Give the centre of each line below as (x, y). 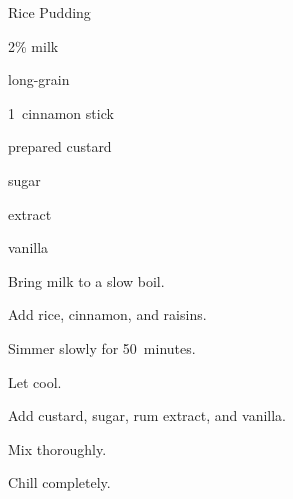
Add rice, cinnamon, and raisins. (107, 314)
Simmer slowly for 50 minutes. (102, 347)
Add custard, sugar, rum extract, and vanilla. (147, 415)
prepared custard (60, 146)
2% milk (33, 45)
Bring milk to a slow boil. (86, 280)
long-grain (39, 79)
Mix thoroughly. (57, 448)
